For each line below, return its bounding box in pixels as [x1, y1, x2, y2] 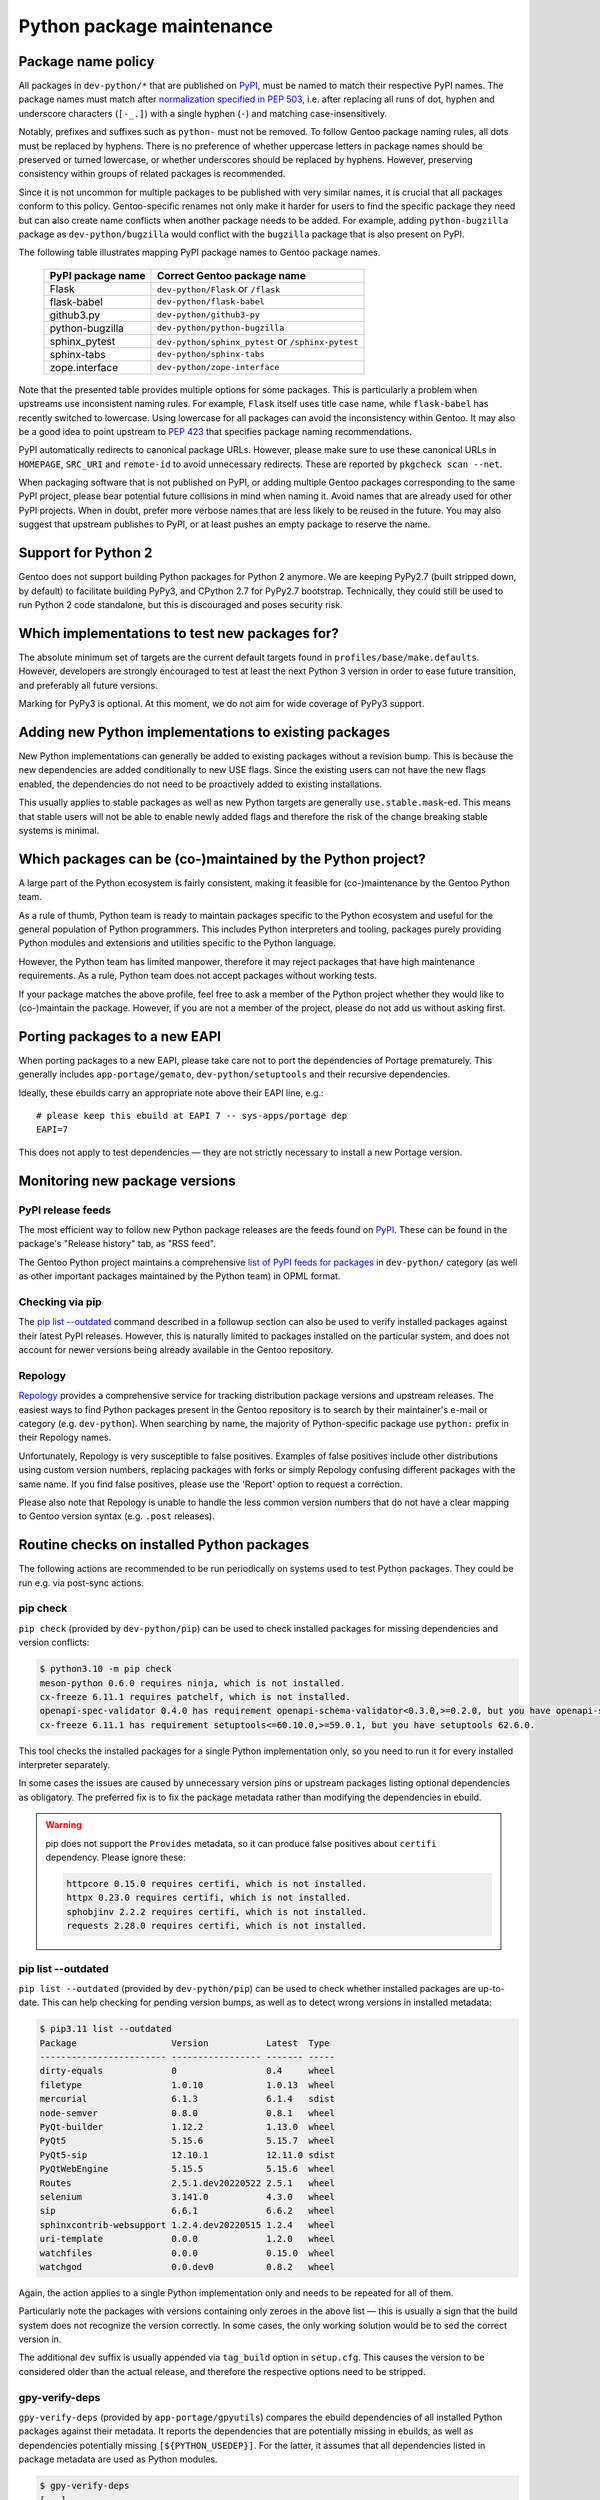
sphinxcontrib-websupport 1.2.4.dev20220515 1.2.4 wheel [39, 2219, 335, 2230]
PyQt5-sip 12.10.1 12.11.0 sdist [39, 2149, 335, 2160]
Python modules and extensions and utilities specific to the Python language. [18, 937, 337, 949]
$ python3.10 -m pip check [39, 1663, 172, 1675]
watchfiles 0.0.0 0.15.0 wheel [39, 2247, 335, 2259]
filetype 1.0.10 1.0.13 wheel [39, 2079, 335, 2090]
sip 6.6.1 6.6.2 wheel [39, 2205, 335, 2217]
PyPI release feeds [18, 1203, 112, 1217]
